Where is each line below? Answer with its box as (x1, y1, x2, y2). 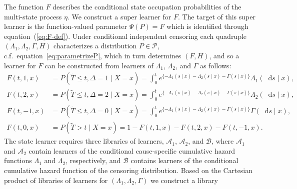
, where (211, 136, 234, 146)
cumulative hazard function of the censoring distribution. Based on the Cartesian (4, 165, 252, 176)
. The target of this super (177, 11, 255, 21)
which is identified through (166, 21, 248, 31)
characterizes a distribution (53, 40, 137, 51)
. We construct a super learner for (67, 11, 171, 21)
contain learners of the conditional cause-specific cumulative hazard (28, 145, 235, 156)
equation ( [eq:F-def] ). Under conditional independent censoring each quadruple (4, 30, 247, 41)
